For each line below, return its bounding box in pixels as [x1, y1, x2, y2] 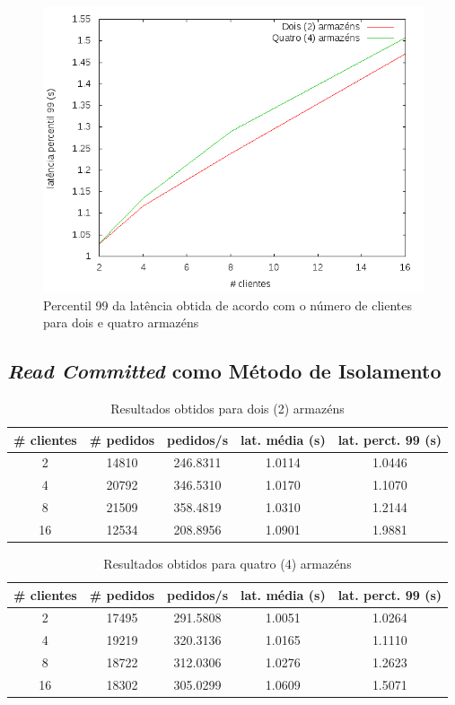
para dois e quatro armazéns [43, 313, 199, 332]
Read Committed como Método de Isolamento [7, 357, 442, 385]
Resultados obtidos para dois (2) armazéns [110, 398, 345, 417]
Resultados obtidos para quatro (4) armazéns [103, 554, 352, 573]
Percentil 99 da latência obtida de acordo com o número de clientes [43, 295, 413, 314]
